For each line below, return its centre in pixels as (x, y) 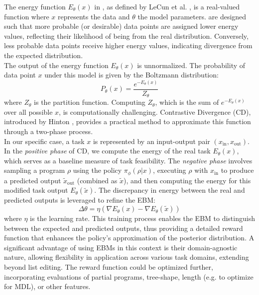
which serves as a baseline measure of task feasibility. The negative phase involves (128, 160)
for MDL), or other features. (47, 286)
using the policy (97, 170)
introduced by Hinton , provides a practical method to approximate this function (128, 121)
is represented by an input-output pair (151, 141)
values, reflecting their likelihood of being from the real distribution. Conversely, (126, 36)
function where (27, 16)
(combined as (97, 180)
